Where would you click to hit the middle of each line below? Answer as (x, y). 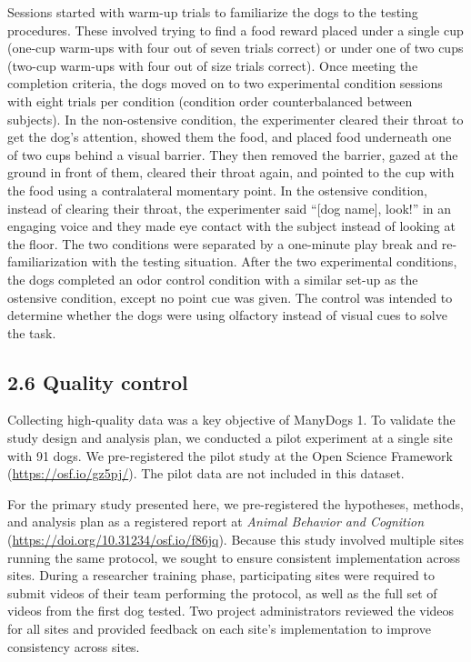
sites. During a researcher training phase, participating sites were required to (221, 575)
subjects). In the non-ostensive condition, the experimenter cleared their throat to (235, 119)
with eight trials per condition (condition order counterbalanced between (210, 100)
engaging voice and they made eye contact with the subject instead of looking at (231, 226)
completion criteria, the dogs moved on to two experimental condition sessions (225, 83)
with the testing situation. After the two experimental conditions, (275, 261)
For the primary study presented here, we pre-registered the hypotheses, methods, (235, 503)
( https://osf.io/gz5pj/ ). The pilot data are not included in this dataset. (206, 473)
